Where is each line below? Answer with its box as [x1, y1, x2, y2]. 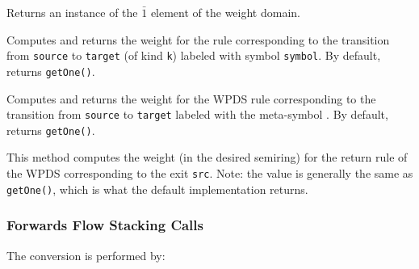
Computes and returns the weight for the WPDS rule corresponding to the [6, 90, 376, 107]
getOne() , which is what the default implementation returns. [6, 180, 308, 197]
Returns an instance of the [6, 4, 138, 20]
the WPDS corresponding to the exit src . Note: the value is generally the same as [6, 165, 413, 181]
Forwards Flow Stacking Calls [6, 215, 203, 235]
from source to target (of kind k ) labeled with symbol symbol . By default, [6, 47, 381, 64]
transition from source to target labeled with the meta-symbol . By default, [6, 106, 388, 123]
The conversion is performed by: [6, 246, 166, 263]
